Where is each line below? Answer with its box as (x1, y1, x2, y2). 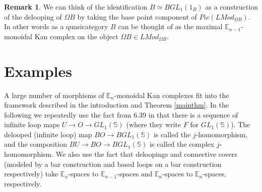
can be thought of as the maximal (118, 21, 223, 32)
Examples (4, 60, 72, 81)
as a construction (205, 2, 258, 12)
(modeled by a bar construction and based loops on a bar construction (4, 158, 222, 169)
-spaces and (117, 168, 153, 179)
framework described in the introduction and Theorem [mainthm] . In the (4, 100, 229, 110)
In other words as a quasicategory (4, 21, 108, 32)
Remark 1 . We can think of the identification (4, 2, 148, 12)
